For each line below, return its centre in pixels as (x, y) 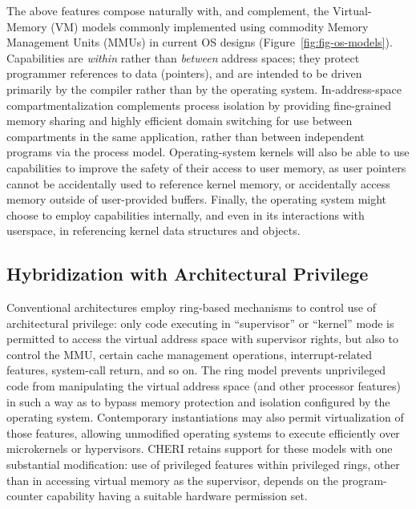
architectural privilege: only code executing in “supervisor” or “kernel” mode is (200, 323)
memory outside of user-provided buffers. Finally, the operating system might (197, 199)
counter (25, 496)
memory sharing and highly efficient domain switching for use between (180, 121)
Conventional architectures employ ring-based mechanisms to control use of (191, 307)
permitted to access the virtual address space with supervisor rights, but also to (202, 339)
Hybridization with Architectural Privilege (188, 274)
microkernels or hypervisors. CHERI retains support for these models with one (200, 448)
